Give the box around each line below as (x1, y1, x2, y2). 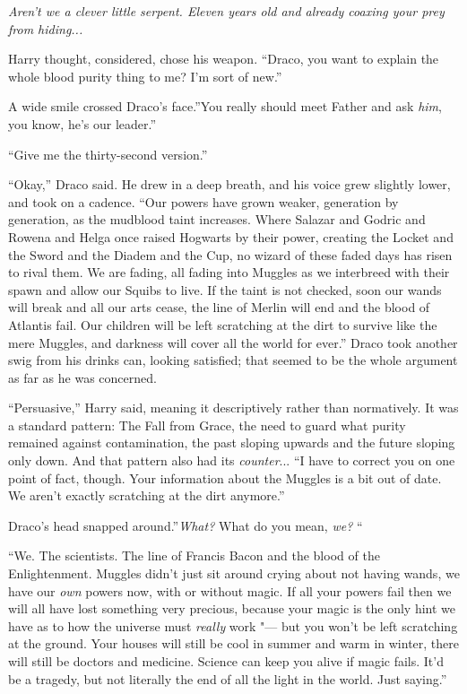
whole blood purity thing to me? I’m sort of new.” (8, 66, 282, 85)
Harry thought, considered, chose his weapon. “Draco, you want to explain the (8, 49, 439, 68)
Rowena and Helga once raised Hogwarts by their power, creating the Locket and (8, 227, 454, 246)
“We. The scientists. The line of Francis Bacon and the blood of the (8, 546, 380, 565)
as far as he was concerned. (8, 368, 157, 386)
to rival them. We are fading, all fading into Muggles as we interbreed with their (8, 263, 450, 282)
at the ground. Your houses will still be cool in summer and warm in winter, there (8, 634, 459, 653)
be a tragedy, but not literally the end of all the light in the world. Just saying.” (8, 669, 447, 688)
